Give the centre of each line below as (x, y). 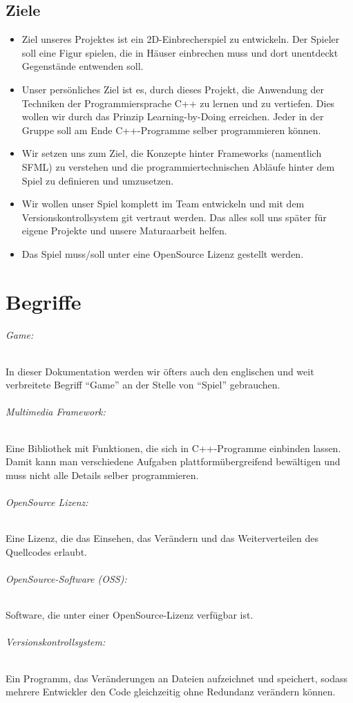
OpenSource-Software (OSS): (66, 579)
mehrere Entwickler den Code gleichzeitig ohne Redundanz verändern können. (171, 692)
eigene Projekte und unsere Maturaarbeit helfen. (124, 231)
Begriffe (44, 301)
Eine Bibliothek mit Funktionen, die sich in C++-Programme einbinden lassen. (173, 448)
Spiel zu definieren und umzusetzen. (98, 180)
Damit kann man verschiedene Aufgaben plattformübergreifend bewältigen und (173, 461)
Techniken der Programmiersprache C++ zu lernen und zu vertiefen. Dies (178, 103)
